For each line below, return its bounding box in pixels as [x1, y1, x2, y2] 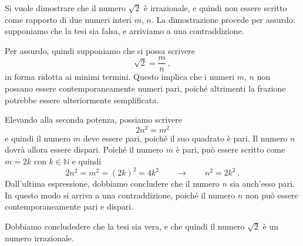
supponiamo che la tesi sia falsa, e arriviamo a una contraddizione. [5, 25, 244, 37]
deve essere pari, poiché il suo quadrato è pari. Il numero [83, 132, 288, 144]
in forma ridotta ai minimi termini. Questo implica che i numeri [5, 70, 235, 83]
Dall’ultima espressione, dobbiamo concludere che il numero [5, 177, 220, 190]
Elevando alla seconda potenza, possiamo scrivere [5, 113, 182, 126]
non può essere [245, 188, 298, 201]
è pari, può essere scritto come [176, 143, 285, 156]
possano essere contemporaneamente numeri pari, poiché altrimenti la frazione [5, 82, 286, 95]
